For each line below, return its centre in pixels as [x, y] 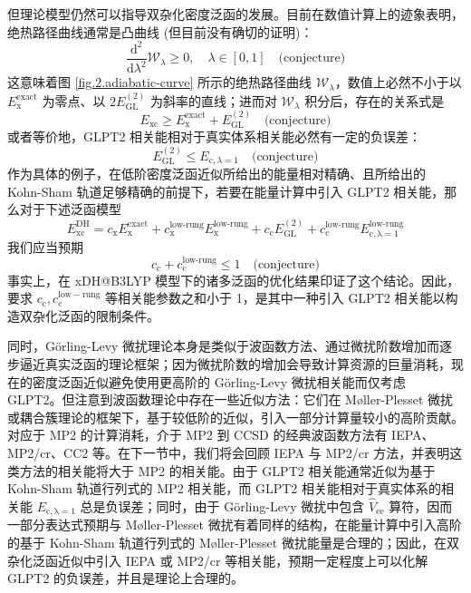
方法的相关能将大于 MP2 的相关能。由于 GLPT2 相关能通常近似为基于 [227, 470]
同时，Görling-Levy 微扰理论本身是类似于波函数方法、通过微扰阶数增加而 [224, 346]
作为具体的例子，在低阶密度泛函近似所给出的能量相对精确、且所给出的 [216, 174]
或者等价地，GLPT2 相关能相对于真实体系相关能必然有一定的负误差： [215, 136]
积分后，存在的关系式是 [375, 100]
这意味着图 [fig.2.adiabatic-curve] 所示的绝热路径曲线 [160, 82]
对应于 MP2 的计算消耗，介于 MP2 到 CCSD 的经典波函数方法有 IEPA [215, 435]
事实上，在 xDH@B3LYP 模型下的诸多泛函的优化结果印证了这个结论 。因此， [234, 280]
